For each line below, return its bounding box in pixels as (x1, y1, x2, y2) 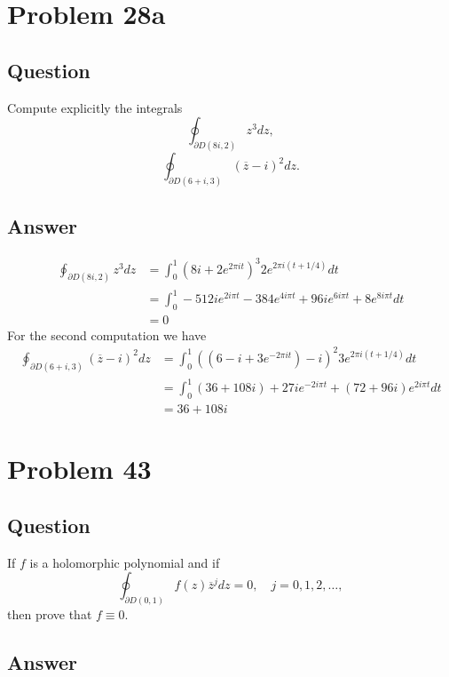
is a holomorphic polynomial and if (29, 553, 220, 571)
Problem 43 (7, 450, 152, 487)
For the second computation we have (7, 325, 207, 344)
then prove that (7, 605, 92, 624)
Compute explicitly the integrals (7, 98, 183, 116)
